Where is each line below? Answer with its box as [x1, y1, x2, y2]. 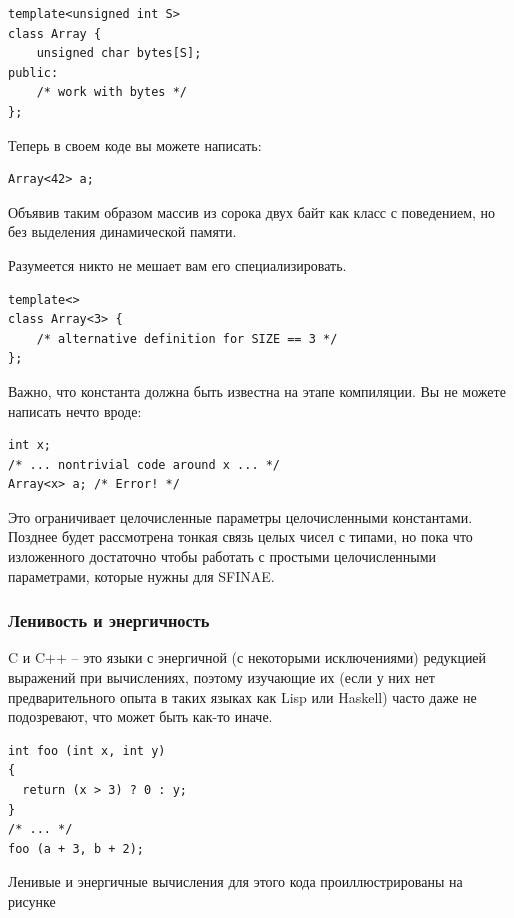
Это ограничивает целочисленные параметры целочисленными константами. [8, 506, 473, 527]
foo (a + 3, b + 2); [8, 841, 145, 856]
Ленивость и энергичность [8, 608, 210, 633]
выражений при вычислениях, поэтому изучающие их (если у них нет [8, 667, 435, 688]
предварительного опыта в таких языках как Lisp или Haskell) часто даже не [8, 686, 477, 707]
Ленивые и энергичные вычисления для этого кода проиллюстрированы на [8, 871, 463, 892]
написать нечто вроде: [8, 400, 142, 421]
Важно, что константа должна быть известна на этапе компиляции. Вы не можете [8, 380, 506, 401]
